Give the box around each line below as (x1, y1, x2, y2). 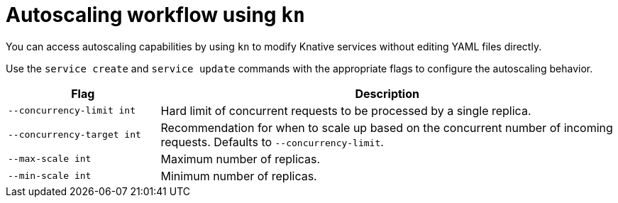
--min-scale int (8, 170, 92, 182)
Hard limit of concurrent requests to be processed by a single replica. (160, 103, 531, 118)
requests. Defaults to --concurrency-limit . (160, 134, 384, 149)
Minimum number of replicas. (160, 168, 317, 183)
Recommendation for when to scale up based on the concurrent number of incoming (160, 120, 613, 135)
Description (355, 86, 419, 101)
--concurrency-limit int (8, 105, 136, 116)
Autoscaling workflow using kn (6, 3, 305, 27)
